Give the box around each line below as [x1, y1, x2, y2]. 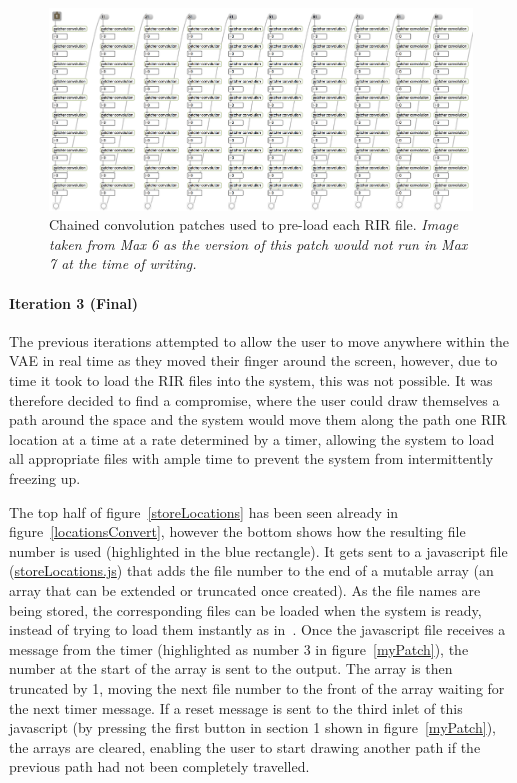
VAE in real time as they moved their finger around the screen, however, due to [9, 350, 498, 371]
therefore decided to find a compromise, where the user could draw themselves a [9, 389, 500, 410]
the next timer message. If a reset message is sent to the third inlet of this [9, 697, 463, 718]
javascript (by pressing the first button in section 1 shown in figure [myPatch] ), [9, 717, 496, 738]
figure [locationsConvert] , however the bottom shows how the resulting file [9, 521, 466, 542]
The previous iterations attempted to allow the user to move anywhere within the [9, 330, 510, 351]
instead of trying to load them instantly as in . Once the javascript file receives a [9, 619, 506, 640]
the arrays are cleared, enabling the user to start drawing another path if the [9, 736, 481, 757]
